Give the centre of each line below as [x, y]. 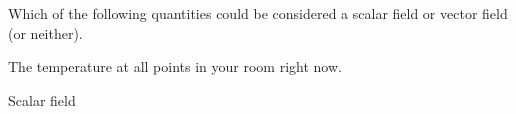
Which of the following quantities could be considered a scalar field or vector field [258, 13]
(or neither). [45, 32]
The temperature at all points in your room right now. [175, 66]
